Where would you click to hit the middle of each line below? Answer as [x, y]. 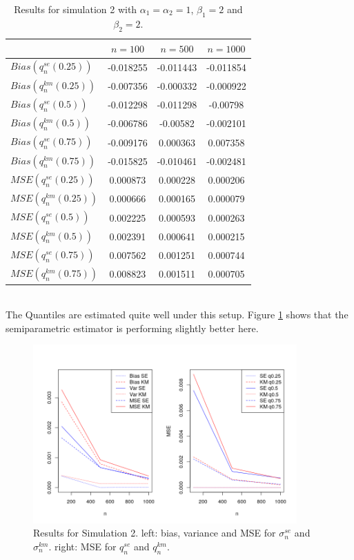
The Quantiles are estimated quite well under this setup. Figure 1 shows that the [177, 315]
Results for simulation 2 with [76, 9]
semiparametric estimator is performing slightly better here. [132, 328]
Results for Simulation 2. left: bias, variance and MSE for [155, 533]
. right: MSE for [82, 546]
